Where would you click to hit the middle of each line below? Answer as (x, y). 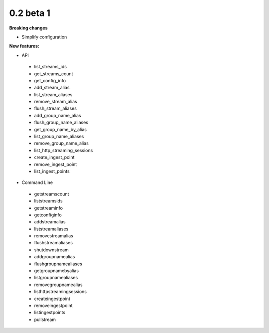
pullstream (45, 320)
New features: (24, 46)
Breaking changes (28, 28)
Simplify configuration (44, 37)
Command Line (37, 182)
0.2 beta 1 (30, 13)
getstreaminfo (49, 208)
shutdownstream (52, 250)
